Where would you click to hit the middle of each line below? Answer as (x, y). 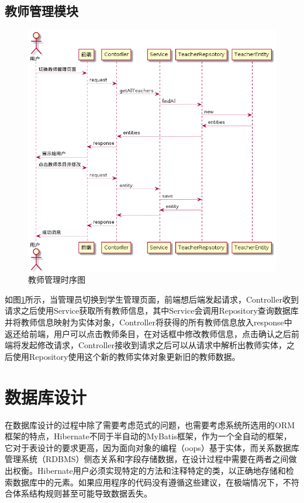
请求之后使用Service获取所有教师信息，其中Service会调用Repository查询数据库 (152, 311)
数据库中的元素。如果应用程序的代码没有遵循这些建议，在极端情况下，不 (152, 482)
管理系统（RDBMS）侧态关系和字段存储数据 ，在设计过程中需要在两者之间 (147, 459)
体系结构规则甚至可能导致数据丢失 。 (82, 493)
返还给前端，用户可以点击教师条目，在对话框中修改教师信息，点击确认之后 (148, 333)
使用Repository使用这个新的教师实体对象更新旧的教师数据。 (126, 356)
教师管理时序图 (57, 280)
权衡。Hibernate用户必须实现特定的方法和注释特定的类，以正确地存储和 (149, 470)
